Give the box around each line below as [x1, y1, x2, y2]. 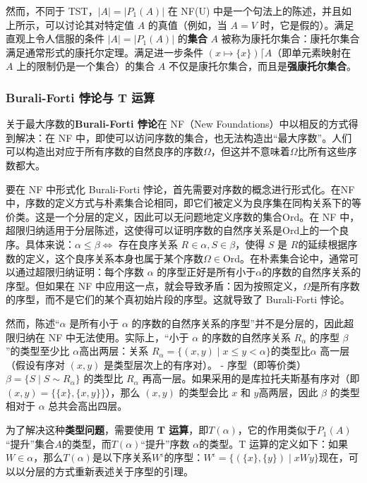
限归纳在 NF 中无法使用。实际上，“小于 [6, 329, 189, 344]
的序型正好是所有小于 [157, 264, 256, 279]
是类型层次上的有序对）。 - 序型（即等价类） [103, 357, 306, 372]
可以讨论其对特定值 [44, 17, 134, 32]
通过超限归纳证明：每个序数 [15, 264, 144, 279]
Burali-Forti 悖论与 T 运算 [6, 88, 155, 106]
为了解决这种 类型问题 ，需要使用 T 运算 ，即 [6, 422, 209, 437]
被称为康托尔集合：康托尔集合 [221, 31, 360, 46]
